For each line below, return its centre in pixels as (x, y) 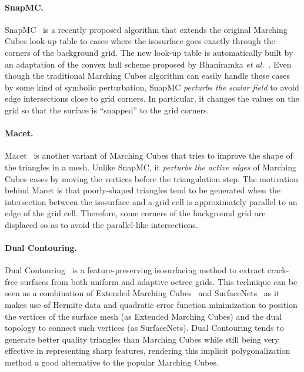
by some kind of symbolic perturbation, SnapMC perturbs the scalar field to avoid (152, 87)
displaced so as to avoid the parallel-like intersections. (101, 224)
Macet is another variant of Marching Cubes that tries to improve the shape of (149, 155)
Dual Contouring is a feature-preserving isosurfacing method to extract (135, 270)
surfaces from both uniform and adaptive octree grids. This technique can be (159, 281)
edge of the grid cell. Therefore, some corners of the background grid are (135, 213)
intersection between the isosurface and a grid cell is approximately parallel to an (151, 201)
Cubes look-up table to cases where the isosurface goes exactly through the (140, 41)
